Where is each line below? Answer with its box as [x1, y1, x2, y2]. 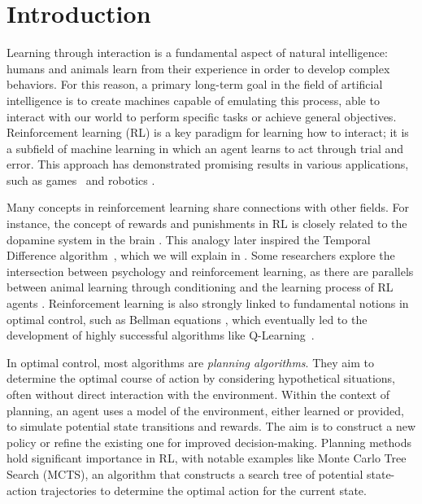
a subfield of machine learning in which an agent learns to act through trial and [7, 139, 404, 156]
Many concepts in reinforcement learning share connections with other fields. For [7, 199, 410, 216]
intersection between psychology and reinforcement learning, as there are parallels [7, 262, 414, 279]
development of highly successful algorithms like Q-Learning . [7, 327, 315, 344]
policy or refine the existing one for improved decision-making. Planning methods [7, 433, 412, 450]
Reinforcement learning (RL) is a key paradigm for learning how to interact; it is [7, 124, 409, 141]
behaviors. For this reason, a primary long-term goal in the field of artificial [7, 76, 383, 93]
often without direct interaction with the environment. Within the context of [7, 386, 390, 402]
